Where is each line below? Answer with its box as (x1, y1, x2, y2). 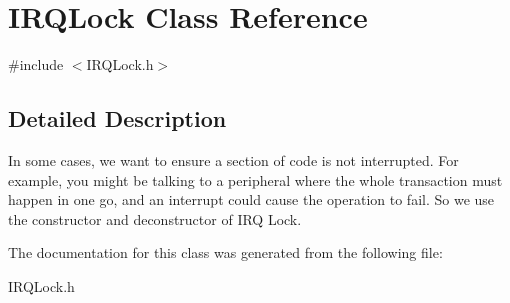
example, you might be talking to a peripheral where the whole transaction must (8, 169, 503, 190)
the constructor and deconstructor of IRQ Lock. (8, 208, 302, 229)
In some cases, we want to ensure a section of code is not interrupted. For (8, 149, 459, 170)
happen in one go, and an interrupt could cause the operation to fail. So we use (8, 189, 495, 210)
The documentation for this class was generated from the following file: (8, 242, 443, 263)
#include (8, 54, 64, 75)
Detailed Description (8, 103, 227, 134)
